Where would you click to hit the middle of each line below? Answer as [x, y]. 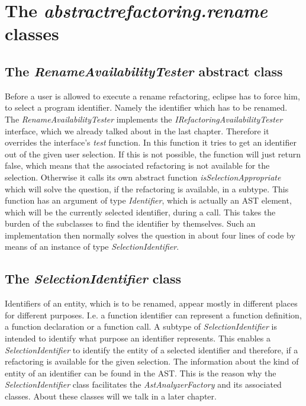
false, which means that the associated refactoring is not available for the [137, 165]
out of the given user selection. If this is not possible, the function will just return [153, 154]
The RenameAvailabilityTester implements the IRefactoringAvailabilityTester [144, 119]
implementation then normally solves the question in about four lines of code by [150, 235]
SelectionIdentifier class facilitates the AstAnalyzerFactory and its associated [143, 384]
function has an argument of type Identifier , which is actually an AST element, [148, 200]
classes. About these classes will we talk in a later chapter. [111, 396]
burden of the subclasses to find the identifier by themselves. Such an [130, 223]
